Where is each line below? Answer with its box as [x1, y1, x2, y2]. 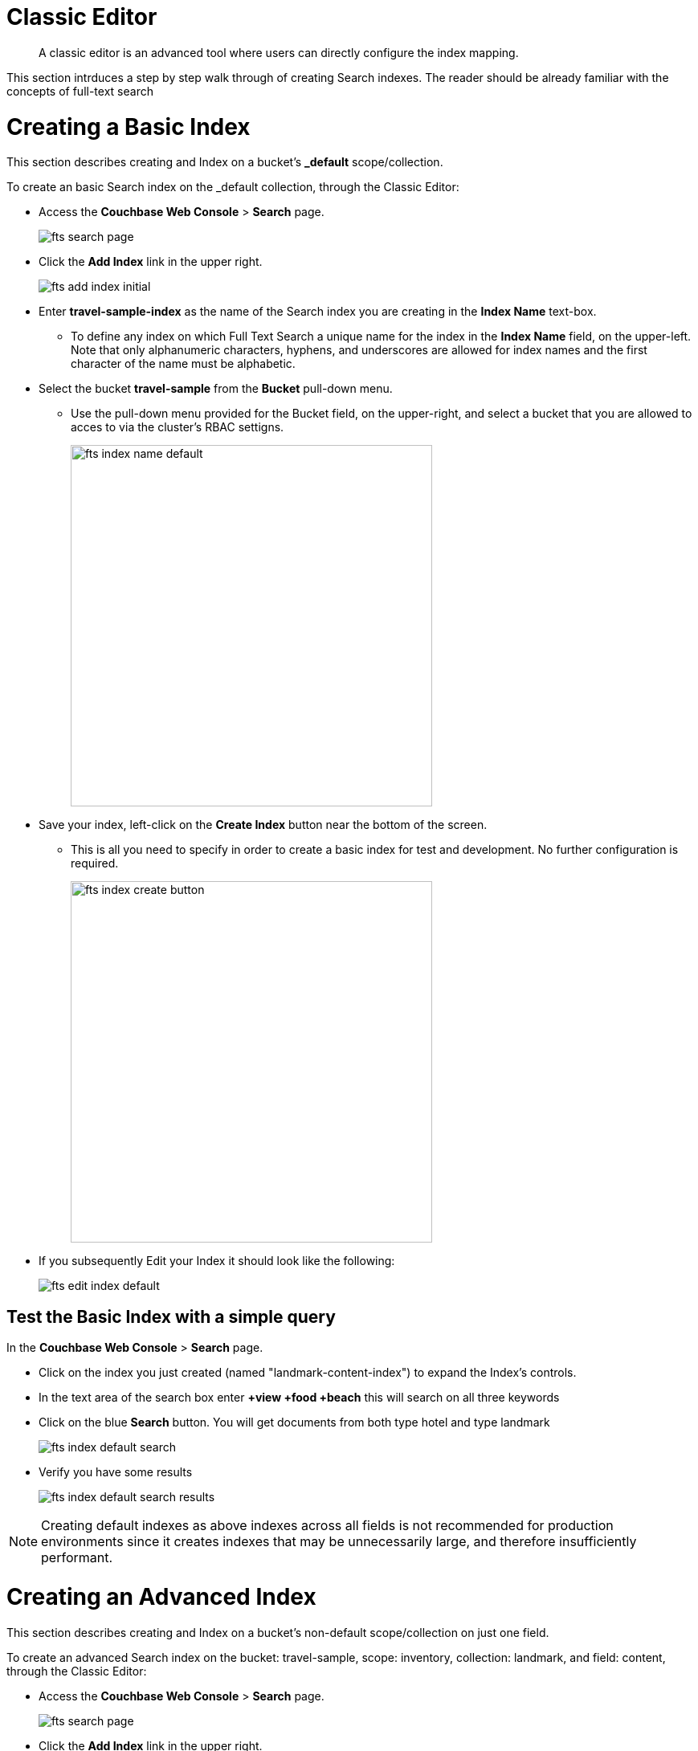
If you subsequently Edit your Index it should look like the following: [39, 1254, 395, 1268]
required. [71, 856, 119, 871]
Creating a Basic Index [6, 112, 251, 141]
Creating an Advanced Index [6, 1582, 316, 1610]
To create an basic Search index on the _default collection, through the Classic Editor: [6, 180, 459, 194]
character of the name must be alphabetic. [71, 357, 296, 371]
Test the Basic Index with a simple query [6, 1306, 336, 1327]
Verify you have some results [39, 1465, 193, 1480]
